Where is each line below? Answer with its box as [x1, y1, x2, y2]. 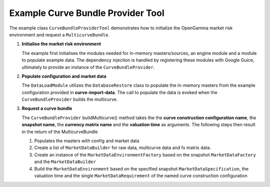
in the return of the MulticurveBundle [21, 129, 98, 135]
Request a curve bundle [21, 105, 72, 112]
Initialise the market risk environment [21, 41, 101, 47]
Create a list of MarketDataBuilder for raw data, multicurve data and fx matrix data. [34, 145, 211, 151]
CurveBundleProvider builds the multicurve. [21, 96, 118, 102]
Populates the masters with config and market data [34, 138, 139, 144]
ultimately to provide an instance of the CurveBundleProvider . [21, 64, 155, 70]
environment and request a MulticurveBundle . [9, 31, 109, 37]
